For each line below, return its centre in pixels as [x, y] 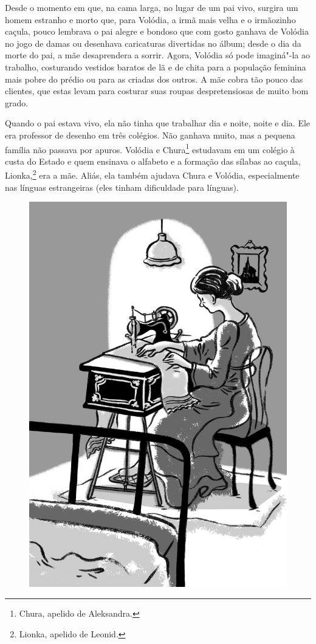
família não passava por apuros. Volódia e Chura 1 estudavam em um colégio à [150, 148]
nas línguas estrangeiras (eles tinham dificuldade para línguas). [122, 187]
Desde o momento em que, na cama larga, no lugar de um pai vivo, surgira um [152, 7]
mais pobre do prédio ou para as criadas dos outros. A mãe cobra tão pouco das [154, 79]
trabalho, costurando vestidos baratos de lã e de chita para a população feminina [156, 67]
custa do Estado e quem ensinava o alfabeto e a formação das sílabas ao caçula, [153, 161]
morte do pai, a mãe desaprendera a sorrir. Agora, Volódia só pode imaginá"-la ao [157, 55]
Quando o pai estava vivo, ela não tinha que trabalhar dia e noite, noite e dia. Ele [158, 123]
